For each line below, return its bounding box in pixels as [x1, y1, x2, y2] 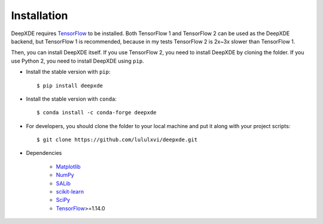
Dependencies [26, 150, 62, 157]
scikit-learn [56, 188, 84, 195]
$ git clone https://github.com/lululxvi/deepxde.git [36, 136, 197, 143]
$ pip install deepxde [36, 82, 103, 89]
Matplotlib [56, 163, 81, 170]
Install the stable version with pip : [26, 69, 111, 76]
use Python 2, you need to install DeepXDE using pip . [11, 57, 144, 64]
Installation [11, 9, 68, 22]
